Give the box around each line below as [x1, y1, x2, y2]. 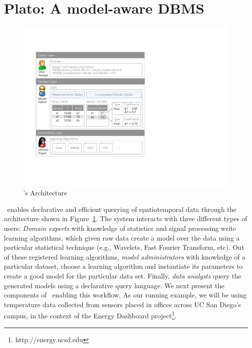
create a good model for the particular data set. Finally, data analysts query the [4, 270, 241, 280]
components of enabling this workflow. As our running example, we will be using [4, 290, 247, 300]
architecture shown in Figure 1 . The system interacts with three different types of [4, 213, 248, 224]
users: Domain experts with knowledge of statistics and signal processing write [4, 223, 236, 233]
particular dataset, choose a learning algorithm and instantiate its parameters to [4, 261, 243, 271]
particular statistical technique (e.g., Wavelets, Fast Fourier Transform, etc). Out [4, 242, 245, 252]
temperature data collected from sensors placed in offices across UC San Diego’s [4, 299, 241, 309]
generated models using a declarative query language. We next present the [4, 280, 224, 290]
